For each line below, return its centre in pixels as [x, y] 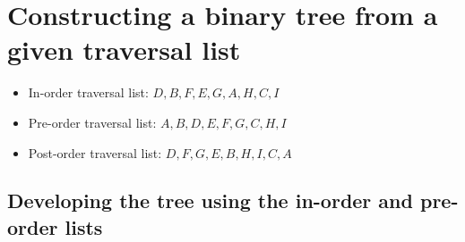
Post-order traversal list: [95, 152]
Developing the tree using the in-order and [210, 200]
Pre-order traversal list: [92, 122]
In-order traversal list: [88, 92]
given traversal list [124, 50]
